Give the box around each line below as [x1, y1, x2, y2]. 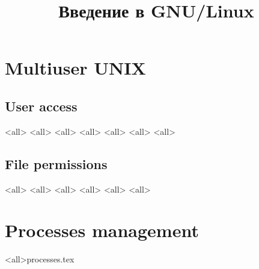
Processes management [5, 218, 199, 243]
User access [5, 96, 78, 115]
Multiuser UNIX [5, 55, 146, 80]
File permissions [5, 154, 108, 173]
